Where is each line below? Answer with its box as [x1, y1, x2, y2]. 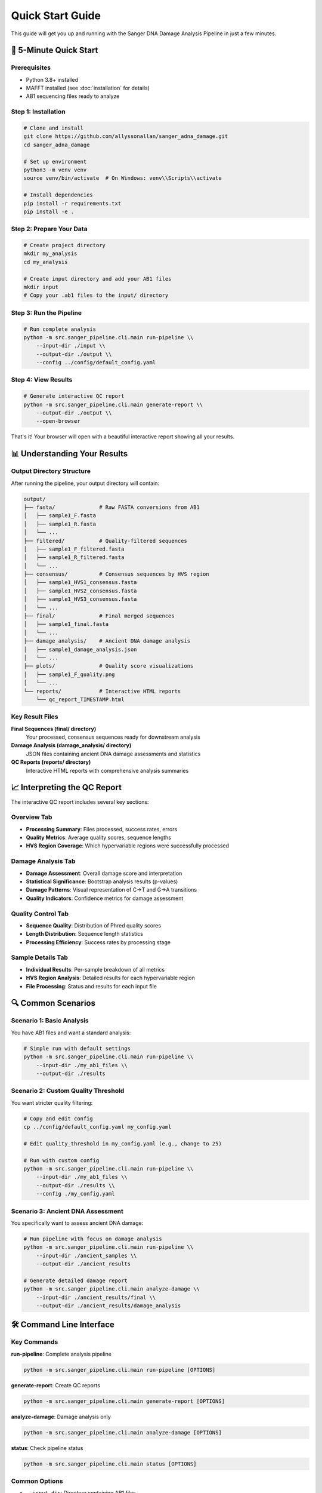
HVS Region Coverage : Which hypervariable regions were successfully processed [26, 842, 230, 849]
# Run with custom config [23, 1157, 100, 1164]
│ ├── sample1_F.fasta [23, 512, 97, 519]
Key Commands [11, 1338, 58, 1346]
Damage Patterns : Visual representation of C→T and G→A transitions [26, 886, 197, 893]
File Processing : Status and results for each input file [26, 982, 157, 990]
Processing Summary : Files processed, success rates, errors [26, 825, 178, 832]
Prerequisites [11, 63, 51, 72]
